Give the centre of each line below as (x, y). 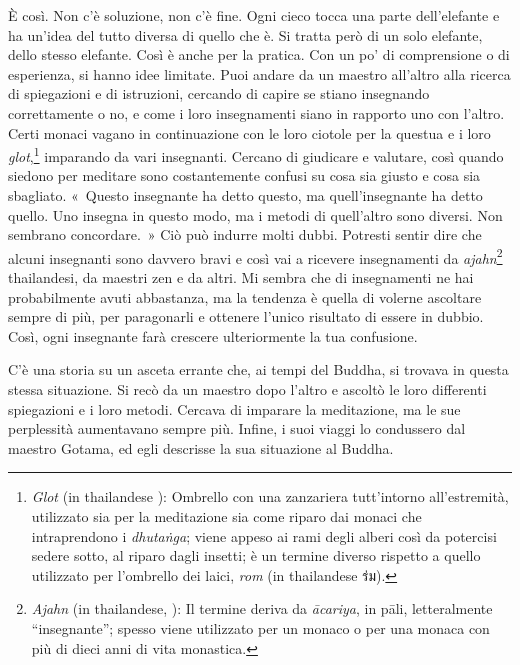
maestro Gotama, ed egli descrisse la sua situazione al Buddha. (201, 447)
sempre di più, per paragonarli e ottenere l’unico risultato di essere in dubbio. (246, 316)
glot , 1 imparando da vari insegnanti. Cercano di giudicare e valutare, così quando (256, 154)
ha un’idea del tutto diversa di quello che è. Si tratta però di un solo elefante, (245, 34)
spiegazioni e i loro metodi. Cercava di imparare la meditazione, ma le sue (234, 408)
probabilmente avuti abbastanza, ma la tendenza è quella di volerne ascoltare (245, 296)
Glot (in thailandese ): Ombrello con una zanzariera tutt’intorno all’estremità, (270, 496)
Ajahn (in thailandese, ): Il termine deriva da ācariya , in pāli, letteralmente (262, 608)
